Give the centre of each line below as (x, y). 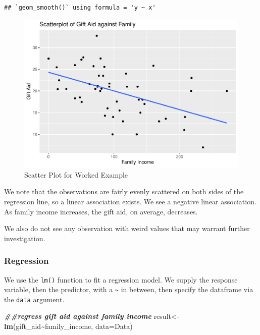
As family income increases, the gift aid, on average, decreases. (101, 211)
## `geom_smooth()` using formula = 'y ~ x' (80, 8)
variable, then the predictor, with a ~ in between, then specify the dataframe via (129, 289)
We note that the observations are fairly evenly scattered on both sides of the (124, 191)
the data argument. (34, 299)
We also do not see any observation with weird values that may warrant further (127, 228)
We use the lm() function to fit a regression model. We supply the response (121, 279)
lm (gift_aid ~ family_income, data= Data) (68, 326)
